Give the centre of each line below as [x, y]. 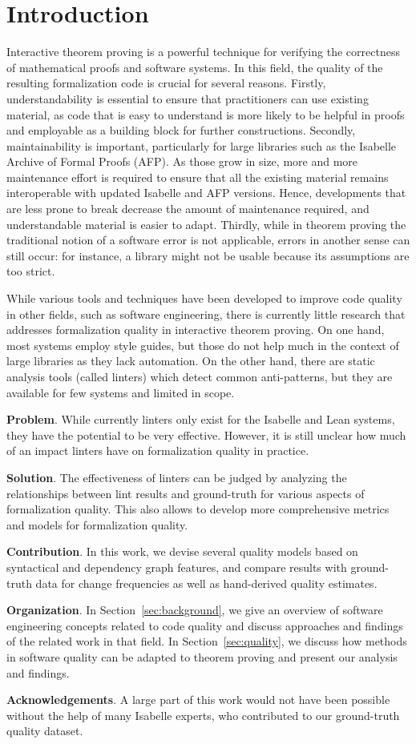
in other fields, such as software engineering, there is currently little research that [206, 314]
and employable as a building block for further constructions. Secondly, [181, 130]
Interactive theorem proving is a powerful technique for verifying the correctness [203, 52]
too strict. [31, 271]
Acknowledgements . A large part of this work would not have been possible [198, 700]
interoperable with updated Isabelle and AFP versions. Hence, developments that [206, 193]
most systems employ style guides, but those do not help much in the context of [203, 345]
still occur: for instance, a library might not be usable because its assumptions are [208, 255]
